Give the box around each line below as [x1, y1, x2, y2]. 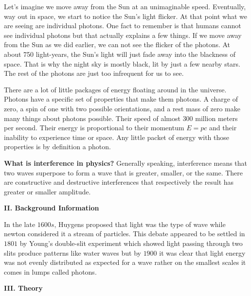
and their [209, 122, 237, 133]
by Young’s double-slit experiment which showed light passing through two [19, 238, 243, 248]
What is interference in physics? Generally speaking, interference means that [4, 157, 248, 168]
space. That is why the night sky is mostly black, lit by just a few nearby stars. [4, 58, 240, 69]
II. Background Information [4, 203, 99, 213]
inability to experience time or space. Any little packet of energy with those [4, 132, 230, 142]
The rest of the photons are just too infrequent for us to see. [4, 68, 184, 78]
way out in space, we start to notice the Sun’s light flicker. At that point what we [4, 11, 247, 21]
